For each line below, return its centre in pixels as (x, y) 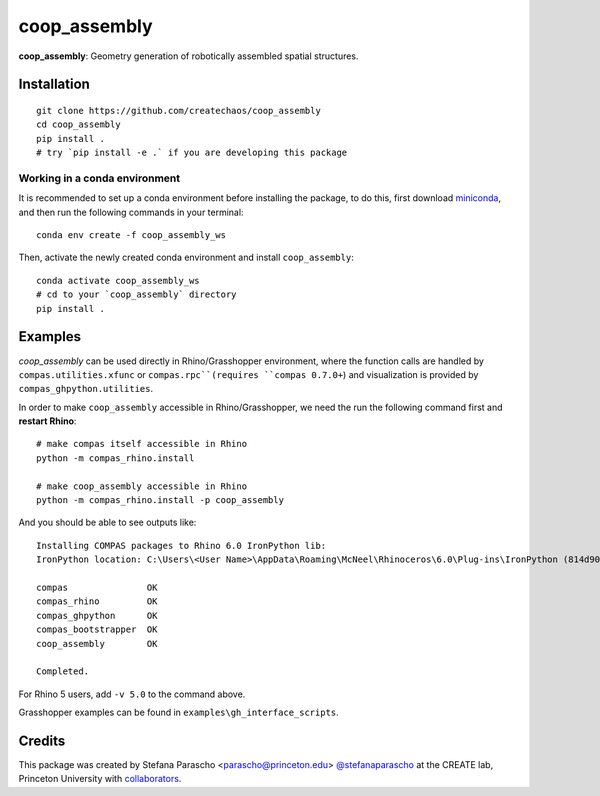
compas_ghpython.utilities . (86, 389)
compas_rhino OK (97, 601)
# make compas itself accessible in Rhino (142, 444)
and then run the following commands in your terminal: (131, 212)
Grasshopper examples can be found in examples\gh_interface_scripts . (178, 712)
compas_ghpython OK (97, 615)
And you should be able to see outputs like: (107, 522)
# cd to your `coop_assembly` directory (136, 294)
